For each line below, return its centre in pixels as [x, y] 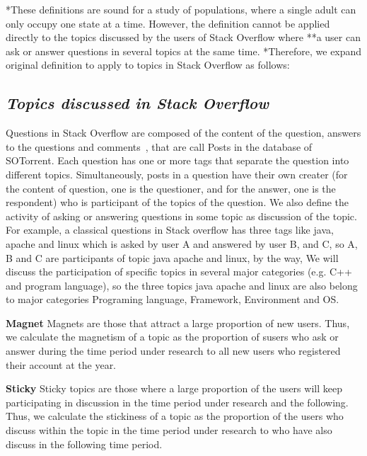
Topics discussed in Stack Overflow [138, 103]
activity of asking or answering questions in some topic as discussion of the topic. [181, 216]
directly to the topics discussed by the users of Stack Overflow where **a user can [183, 37]
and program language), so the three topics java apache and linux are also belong [182, 285]
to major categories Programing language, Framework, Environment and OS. [173, 299]
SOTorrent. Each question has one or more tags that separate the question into [177, 160]
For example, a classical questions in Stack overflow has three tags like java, [170, 230]
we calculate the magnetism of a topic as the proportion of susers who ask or [172, 337]
